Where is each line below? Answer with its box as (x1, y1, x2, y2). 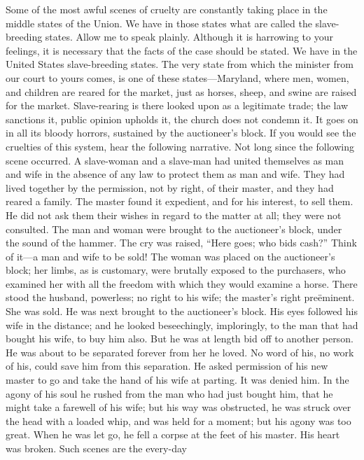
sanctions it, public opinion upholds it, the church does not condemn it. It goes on (6, 111, 358, 126)
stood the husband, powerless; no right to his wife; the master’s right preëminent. (6, 290, 355, 305)
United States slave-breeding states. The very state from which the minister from (6, 57, 353, 71)
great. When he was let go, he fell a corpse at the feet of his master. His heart (6, 427, 340, 442)
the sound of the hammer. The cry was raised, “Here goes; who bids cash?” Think (6, 235, 357, 250)
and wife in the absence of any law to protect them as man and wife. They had (6, 167, 345, 181)
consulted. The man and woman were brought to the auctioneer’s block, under (6, 221, 342, 236)
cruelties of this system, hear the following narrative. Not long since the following (6, 139, 354, 153)
